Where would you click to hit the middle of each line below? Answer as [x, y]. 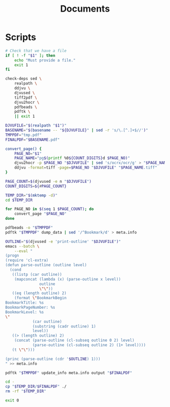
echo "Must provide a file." [45, 60]
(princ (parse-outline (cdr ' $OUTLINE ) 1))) [53, 359]
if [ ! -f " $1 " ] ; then [30, 55]
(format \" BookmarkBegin [40, 298]
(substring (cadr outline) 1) [64, 326]
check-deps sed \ [24, 79]
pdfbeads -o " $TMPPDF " [29, 228]
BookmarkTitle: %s [25, 303]
